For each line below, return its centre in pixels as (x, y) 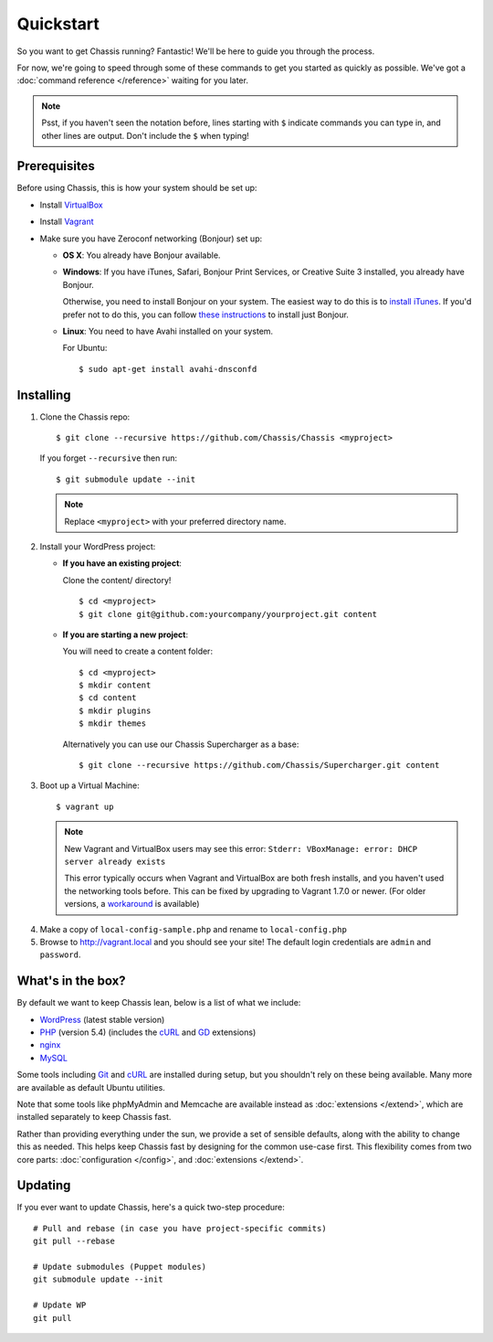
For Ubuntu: (85, 348)
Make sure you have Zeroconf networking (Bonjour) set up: (151, 239)
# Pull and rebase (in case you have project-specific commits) (180, 1228)
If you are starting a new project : (126, 634)
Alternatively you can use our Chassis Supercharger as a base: (181, 744)
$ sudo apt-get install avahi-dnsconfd (168, 369)
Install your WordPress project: (98, 546)
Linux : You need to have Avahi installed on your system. (168, 331)
